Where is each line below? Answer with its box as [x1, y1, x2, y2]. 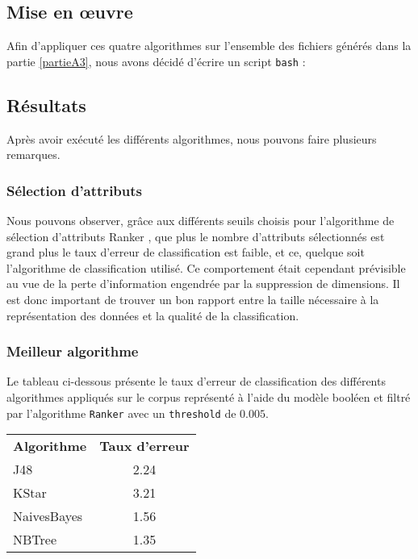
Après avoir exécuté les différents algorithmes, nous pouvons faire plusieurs [6, 130, 377, 147]
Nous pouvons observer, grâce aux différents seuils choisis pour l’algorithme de [6, 212, 395, 229]
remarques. [6, 146, 61, 163]
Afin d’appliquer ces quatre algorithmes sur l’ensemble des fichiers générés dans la [6, 37, 412, 54]
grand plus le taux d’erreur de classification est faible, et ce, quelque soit [6, 244, 365, 261]
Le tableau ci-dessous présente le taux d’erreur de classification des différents [6, 373, 386, 390]
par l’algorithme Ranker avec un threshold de [6, 404, 236, 421]
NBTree [13, 530, 57, 549]
